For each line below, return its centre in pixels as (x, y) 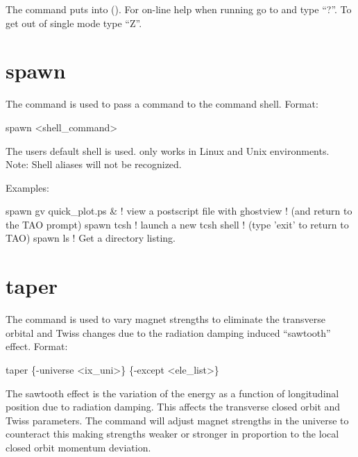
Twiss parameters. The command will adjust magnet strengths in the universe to (177, 420)
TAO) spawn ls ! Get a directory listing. (91, 238)
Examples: (27, 187)
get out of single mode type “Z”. (74, 23)
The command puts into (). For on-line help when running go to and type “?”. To (179, 9)
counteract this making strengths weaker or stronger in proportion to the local (172, 434)
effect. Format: (37, 346)
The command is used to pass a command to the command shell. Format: (162, 104)
